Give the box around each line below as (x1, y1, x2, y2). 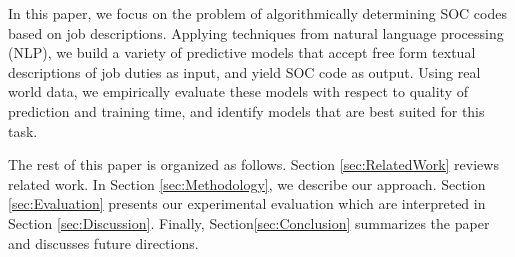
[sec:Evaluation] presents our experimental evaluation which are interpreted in (8, 193, 486, 214)
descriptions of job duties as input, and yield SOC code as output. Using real (8, 61, 481, 82)
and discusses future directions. (8, 232, 199, 253)
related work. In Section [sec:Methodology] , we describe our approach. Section (8, 173, 486, 194)
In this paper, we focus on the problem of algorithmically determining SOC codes (8, 3, 507, 23)
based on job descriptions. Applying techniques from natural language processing (8, 22, 504, 43)
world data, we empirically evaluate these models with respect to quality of (8, 81, 468, 102)
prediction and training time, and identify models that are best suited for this (8, 100, 485, 121)
